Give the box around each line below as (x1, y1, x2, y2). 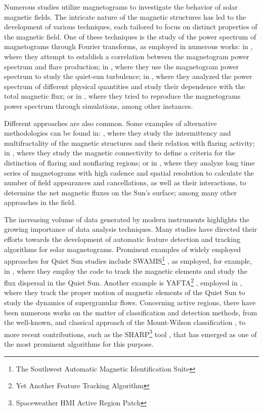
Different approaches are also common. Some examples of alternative (4, 117, 217, 128)
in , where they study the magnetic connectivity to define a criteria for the (4, 147, 235, 158)
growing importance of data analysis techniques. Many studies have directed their (4, 224, 257, 234)
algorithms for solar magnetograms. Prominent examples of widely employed (4, 243, 241, 254)
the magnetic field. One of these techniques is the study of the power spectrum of (4, 31, 256, 42)
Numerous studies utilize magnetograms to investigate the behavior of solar (4, 2, 238, 12)
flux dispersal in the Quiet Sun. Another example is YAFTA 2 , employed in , (4, 276, 242, 287)
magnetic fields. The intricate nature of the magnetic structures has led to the (4, 11, 246, 22)
